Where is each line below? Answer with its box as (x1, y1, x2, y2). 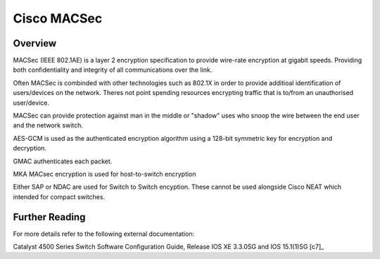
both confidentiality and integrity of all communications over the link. (13, 65, 213, 74)
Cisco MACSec (13, 11, 103, 26)
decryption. (13, 144, 47, 153)
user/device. (13, 99, 49, 107)
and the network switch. (13, 121, 84, 129)
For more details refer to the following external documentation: (13, 229, 195, 238)
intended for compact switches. (13, 192, 106, 201)
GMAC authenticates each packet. (13, 157, 113, 165)
